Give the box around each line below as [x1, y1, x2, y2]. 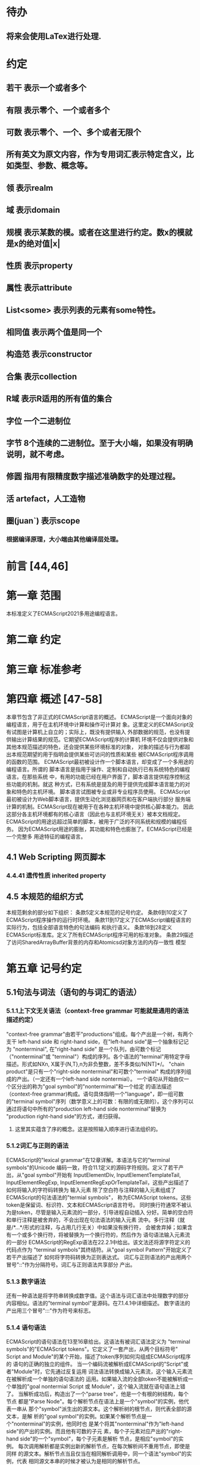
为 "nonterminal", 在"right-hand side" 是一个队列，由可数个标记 [6, 1045, 161, 1053]
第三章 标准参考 [6, 663, 82, 676]
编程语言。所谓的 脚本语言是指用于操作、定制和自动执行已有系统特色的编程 [6, 766, 190, 773]
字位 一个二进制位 [6, 416, 71, 426]
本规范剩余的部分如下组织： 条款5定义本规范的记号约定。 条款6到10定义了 [6, 909, 188, 916]
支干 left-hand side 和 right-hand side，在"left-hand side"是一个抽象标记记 [6, 1038, 189, 1045]
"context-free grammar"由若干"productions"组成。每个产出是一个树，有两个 [6, 1030, 193, 1038]
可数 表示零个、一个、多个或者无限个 [6, 127, 141, 137]
